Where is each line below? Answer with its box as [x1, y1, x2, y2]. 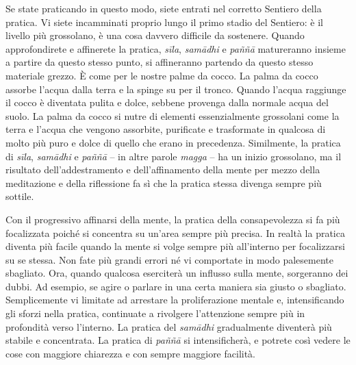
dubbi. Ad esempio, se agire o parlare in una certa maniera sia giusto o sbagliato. [5, 279, 346, 293]
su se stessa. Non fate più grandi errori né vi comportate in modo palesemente [5, 252, 333, 266]
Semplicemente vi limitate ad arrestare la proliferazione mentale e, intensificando [5, 292, 344, 307]
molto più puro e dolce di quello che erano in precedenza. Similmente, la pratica [5, 135, 341, 149]
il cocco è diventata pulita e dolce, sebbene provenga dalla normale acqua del [5, 95, 329, 110]
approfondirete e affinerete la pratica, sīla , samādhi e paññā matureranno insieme [5, 41, 346, 55]
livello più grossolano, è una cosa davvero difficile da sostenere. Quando [5, 28, 305, 42]
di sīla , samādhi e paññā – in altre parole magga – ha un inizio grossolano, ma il [5, 149, 342, 163]
